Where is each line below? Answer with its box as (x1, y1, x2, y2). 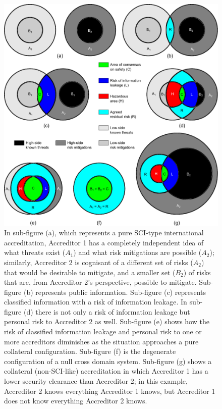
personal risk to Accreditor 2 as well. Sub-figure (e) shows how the (4, 316, 209, 327)
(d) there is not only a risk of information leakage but (23, 306, 190, 317)
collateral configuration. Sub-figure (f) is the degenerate (4, 346, 176, 356)
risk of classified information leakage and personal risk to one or (4, 326, 202, 337)
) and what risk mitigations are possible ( (73, 247, 202, 258)
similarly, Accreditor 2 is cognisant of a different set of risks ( (4, 257, 193, 267)
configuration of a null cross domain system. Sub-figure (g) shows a (4, 355, 212, 366)
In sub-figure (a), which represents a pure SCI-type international (4, 227, 204, 238)
